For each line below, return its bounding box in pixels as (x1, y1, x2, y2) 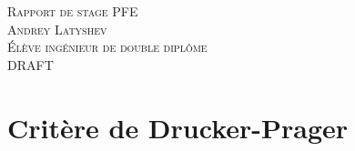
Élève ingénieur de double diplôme (7, 37, 208, 56)
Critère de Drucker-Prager (7, 108, 349, 146)
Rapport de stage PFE (7, 2, 138, 20)
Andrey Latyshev (7, 19, 107, 38)
